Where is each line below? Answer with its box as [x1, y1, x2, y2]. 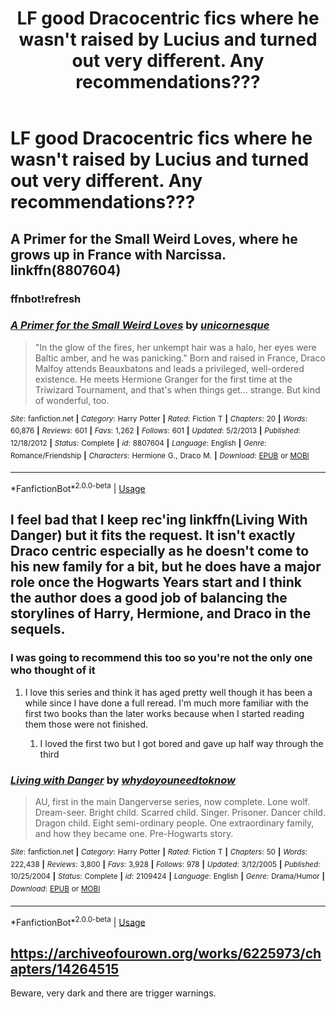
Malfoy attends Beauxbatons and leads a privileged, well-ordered [34, 362, 305, 374]
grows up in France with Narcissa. [10, 246, 227, 263]
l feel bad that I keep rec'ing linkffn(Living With [10, 512, 308, 529]
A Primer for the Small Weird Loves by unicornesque [10, 318, 270, 332]
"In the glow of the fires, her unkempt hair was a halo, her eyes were [34, 341, 317, 353]
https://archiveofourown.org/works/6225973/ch [10, 945, 322, 962]
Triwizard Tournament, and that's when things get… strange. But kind [34, 383, 321, 396]
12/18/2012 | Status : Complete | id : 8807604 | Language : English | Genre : [10, 438, 267, 449]
